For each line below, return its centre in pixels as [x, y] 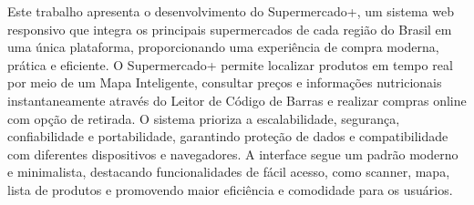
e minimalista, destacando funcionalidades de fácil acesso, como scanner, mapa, [229, 172]
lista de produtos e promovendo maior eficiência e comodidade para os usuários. [230, 189]
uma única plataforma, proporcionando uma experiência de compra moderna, [223, 47]
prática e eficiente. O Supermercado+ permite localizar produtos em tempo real [230, 64]
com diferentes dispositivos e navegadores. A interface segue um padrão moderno [233, 154]
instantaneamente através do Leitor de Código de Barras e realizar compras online [237, 100]
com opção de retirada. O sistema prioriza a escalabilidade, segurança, [204, 118]
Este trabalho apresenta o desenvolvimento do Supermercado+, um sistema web [231, 11]
